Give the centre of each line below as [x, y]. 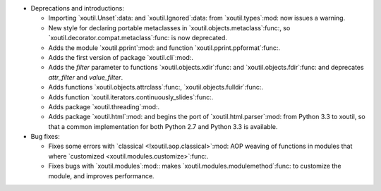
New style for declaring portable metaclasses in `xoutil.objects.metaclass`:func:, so [169, 27]
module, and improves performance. [101, 175]
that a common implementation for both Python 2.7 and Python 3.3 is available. [163, 126]
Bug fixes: [45, 137]
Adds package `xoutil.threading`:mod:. [104, 106]
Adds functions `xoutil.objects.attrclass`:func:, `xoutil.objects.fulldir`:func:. [156, 87]
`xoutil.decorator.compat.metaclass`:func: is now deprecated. [138, 38]
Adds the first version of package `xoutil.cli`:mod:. [121, 57]
